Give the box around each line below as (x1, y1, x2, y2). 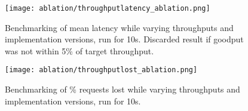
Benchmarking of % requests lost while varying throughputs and (5, 83, 240, 95)
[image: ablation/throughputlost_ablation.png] (5, 66, 198, 75)
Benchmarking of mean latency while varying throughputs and (5, 21, 234, 33)
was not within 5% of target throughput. (5, 44, 154, 57)
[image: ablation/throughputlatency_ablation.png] (5, 4, 210, 13)
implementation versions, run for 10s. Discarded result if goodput (5, 33, 244, 45)
